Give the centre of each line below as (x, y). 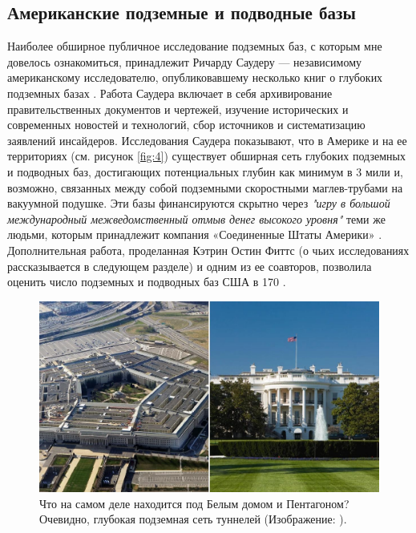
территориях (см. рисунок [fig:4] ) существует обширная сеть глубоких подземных (206, 156)
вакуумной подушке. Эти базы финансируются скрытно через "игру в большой (199, 203)
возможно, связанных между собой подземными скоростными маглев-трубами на (205, 187)
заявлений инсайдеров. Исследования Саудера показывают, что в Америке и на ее (207, 140)
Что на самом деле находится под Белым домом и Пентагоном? (194, 503)
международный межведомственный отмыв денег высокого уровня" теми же (196, 218)
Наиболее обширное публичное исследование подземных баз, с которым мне (195, 46)
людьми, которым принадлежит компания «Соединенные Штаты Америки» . (195, 234)
